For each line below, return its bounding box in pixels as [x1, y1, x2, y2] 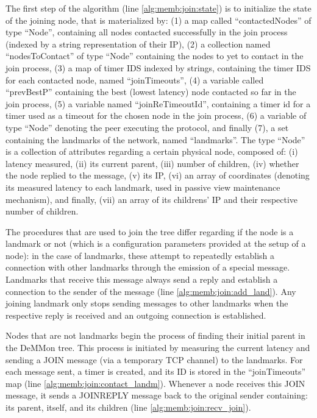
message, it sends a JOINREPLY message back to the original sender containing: [5, 389, 308, 402]
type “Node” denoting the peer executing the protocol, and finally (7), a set [5, 121, 289, 133]
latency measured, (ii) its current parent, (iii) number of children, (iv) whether [5, 157, 299, 169]
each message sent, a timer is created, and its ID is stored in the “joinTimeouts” [5, 365, 306, 378]
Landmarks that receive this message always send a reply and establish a [5, 273, 278, 286]
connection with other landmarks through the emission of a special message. [5, 261, 290, 274]
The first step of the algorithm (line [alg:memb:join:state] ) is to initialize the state [5, 2, 312, 14]
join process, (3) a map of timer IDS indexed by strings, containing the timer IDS [5, 61, 311, 74]
